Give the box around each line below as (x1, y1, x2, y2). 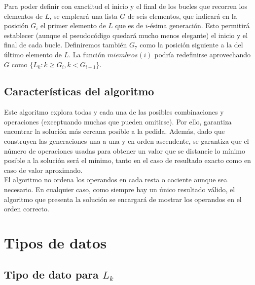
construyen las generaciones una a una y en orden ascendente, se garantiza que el (4, 136, 249, 146)
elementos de (4, 10, 43, 21)
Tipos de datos (4, 232, 107, 252)
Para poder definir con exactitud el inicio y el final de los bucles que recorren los (4, 1, 247, 11)
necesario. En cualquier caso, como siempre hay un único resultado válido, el (4, 184, 235, 194)
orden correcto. (4, 204, 49, 214)
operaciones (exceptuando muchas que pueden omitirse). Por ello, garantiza (4, 116, 232, 126)
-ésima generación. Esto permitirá (147, 20, 250, 31)
